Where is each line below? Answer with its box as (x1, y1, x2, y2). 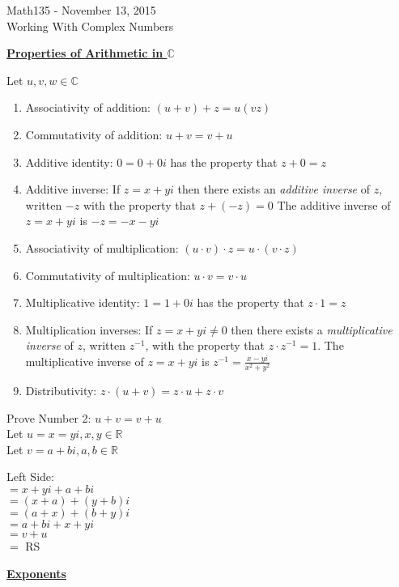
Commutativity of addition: (25, 125, 163, 142)
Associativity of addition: (25, 99, 151, 116)
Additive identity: (25, 153, 113, 170)
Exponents (6, 564, 66, 581)
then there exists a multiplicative (231, 321, 393, 338)
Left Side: (6, 468, 54, 485)
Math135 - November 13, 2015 (6, 2, 156, 18)
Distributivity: (25, 382, 97, 399)
